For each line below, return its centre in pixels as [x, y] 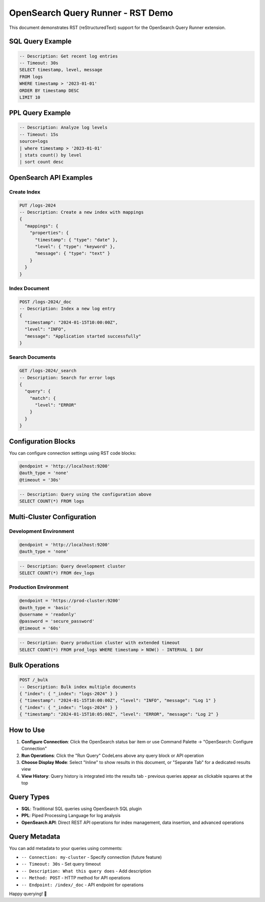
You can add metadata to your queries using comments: [66, 848]
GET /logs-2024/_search [48, 371]
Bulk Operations [34, 665]
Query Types [29, 797]
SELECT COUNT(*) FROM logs [52, 501]
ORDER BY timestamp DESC [49, 90]
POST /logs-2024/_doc [45, 302]
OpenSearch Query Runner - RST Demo [91, 13]
